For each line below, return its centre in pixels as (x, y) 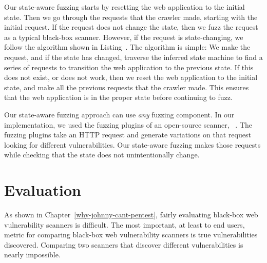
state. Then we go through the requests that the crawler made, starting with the (131, 17)
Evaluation (43, 190)
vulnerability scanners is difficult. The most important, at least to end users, (125, 224)
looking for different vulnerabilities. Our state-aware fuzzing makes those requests (132, 144)
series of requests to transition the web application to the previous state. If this (129, 67)
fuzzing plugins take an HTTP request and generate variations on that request (128, 135)
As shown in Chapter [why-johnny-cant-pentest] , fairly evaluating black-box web (131, 215)
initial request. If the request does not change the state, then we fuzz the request (131, 27)
